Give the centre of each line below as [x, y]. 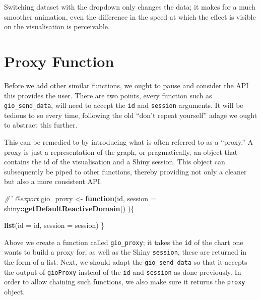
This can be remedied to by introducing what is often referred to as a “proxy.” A [128, 141]
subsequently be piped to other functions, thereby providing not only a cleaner [125, 171]
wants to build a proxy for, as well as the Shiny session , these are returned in [125, 252]
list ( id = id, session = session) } [54, 225]
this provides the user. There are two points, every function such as [108, 95]
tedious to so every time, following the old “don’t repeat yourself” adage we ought [130, 115]
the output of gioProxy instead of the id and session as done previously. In [123, 272]
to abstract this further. [41, 125]
